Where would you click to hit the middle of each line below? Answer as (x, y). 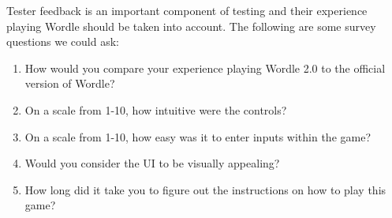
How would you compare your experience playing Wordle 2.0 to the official (205, 68)
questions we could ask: (63, 41)
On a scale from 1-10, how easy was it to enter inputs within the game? (198, 136)
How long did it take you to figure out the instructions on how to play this (205, 189)
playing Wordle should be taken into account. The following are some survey (191, 26)
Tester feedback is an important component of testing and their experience (187, 10)
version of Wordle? (70, 83)
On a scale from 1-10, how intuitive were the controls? (156, 109)
